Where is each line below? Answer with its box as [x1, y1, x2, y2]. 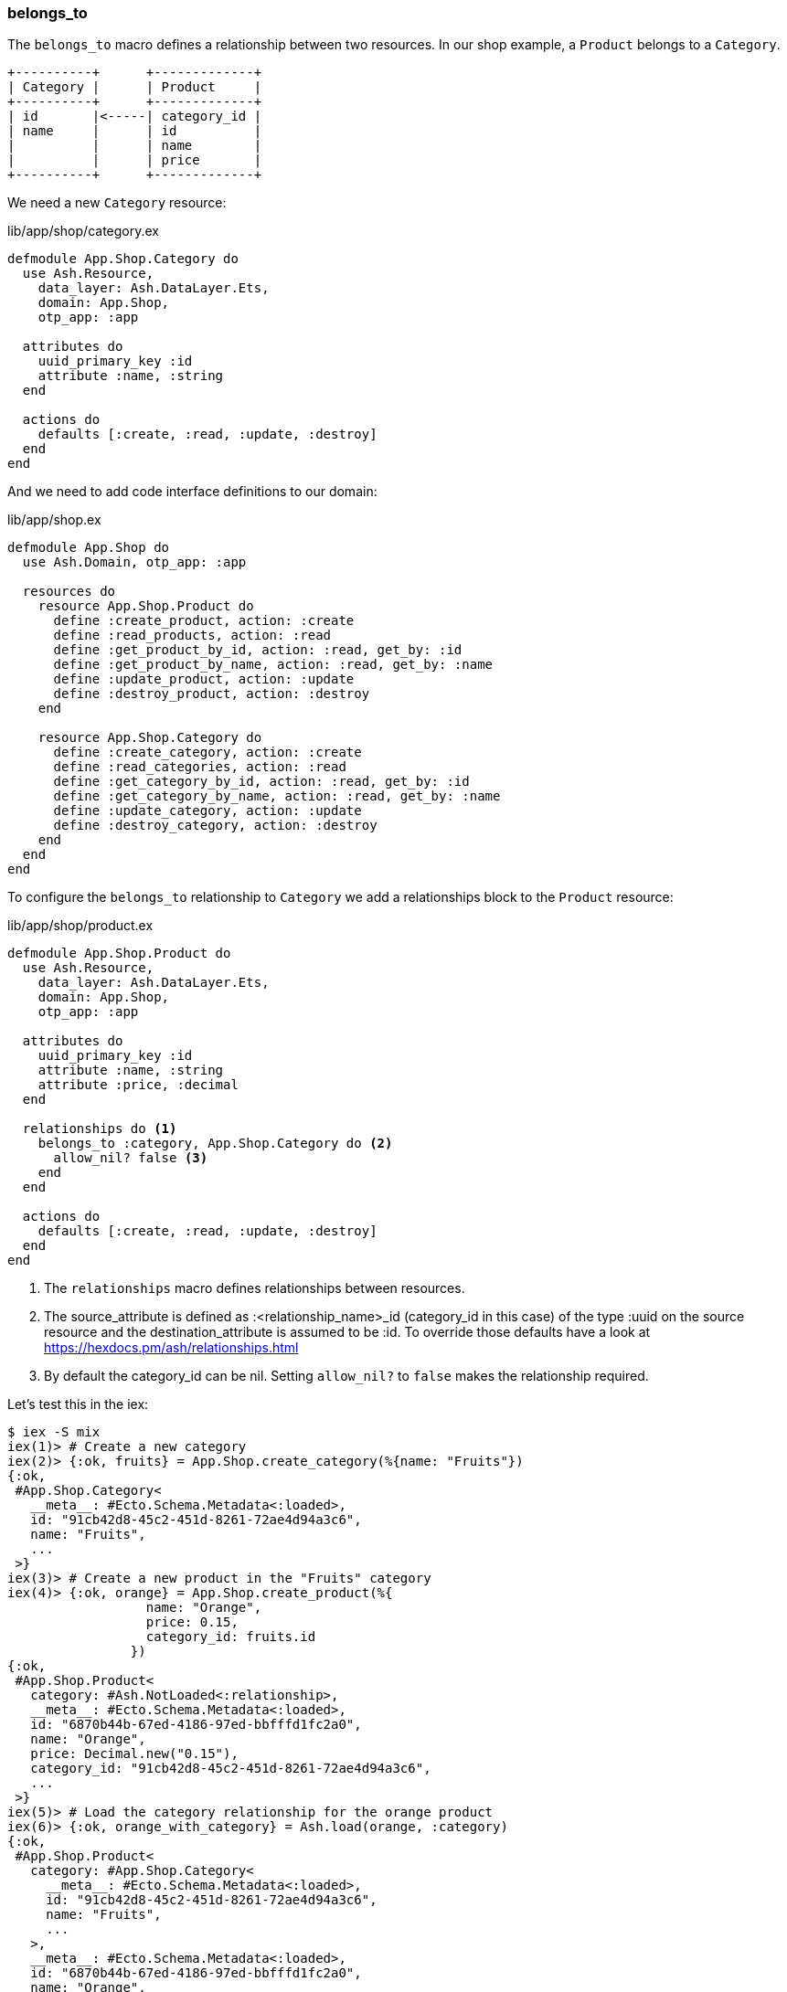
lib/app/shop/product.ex [7, 917, 154, 934]
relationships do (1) [22, 1121, 177, 1137]
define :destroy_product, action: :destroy [53, 686, 370, 702]
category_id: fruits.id [145, 1629, 316, 1645]
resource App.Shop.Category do [37, 730, 262, 746]
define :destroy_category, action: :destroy [53, 818, 378, 833]
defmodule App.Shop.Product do [7, 946, 231, 961]
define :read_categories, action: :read [53, 759, 346, 775]
